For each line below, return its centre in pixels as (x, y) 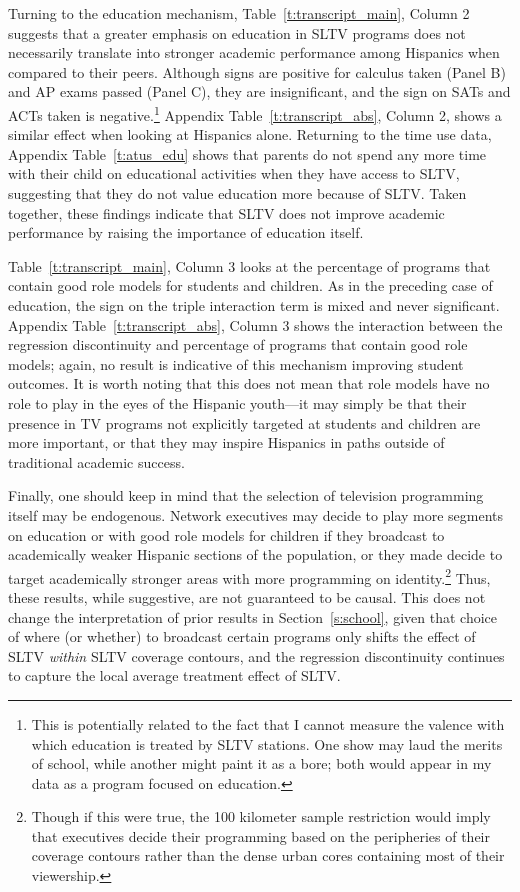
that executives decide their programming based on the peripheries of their (260, 835)
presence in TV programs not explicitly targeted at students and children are (244, 422)
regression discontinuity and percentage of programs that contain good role (238, 344)
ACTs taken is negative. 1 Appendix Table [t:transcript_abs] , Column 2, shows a (255, 113)
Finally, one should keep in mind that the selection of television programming (246, 495)
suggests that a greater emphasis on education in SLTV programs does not (237, 32)
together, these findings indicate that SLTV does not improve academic (226, 212)
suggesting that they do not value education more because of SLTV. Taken (237, 193)
